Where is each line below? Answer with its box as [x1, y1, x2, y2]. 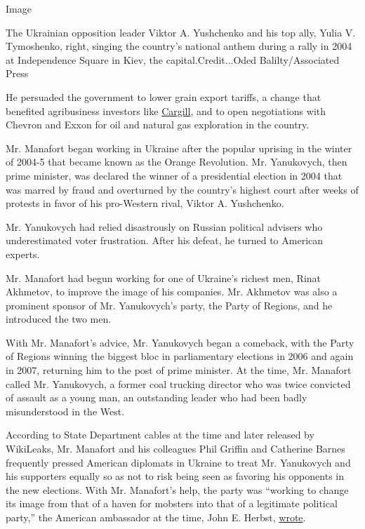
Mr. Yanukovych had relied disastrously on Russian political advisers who [6, 219, 323, 234]
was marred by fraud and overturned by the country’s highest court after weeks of [6, 182, 359, 196]
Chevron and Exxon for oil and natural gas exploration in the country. [6, 117, 310, 132]
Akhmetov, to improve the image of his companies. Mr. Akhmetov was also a [6, 284, 338, 299]
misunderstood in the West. [6, 403, 125, 418]
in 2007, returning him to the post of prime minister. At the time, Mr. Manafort [6, 363, 352, 377]
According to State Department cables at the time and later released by [6, 427, 314, 442]
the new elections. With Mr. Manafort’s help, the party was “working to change [6, 482, 349, 497]
